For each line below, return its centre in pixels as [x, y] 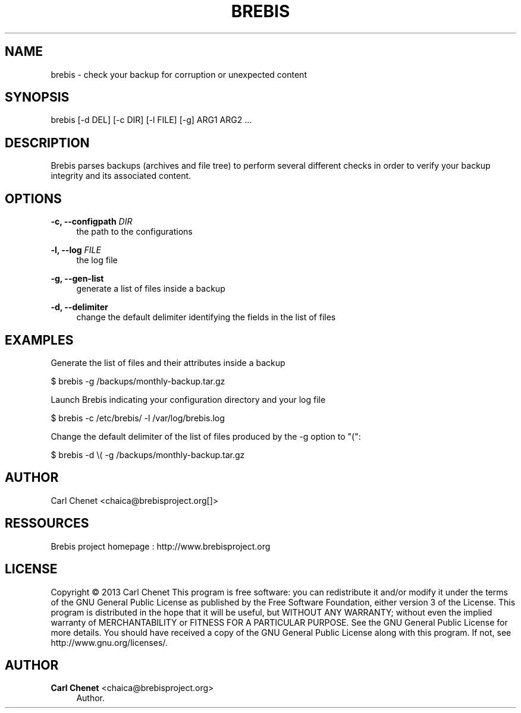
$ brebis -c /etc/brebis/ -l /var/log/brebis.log [138, 418]
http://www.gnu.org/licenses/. [109, 642]
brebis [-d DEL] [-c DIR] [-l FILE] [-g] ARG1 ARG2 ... [151, 120]
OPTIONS [33, 198]
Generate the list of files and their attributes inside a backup [168, 362]
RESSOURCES [47, 523]
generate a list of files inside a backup [151, 289]
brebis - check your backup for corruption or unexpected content [179, 74]
